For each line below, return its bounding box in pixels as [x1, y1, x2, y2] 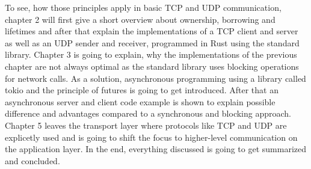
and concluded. [5, 154, 60, 167]
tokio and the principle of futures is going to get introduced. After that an [5, 84, 279, 96]
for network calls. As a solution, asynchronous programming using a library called [5, 72, 306, 84]
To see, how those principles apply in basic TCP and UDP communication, [5, 1, 282, 13]
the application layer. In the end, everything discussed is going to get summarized [5, 143, 306, 155]
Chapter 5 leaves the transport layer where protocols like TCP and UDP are [5, 118, 287, 131]
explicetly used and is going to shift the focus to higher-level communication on [5, 131, 298, 143]
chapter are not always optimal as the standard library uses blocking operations [5, 60, 299, 72]
